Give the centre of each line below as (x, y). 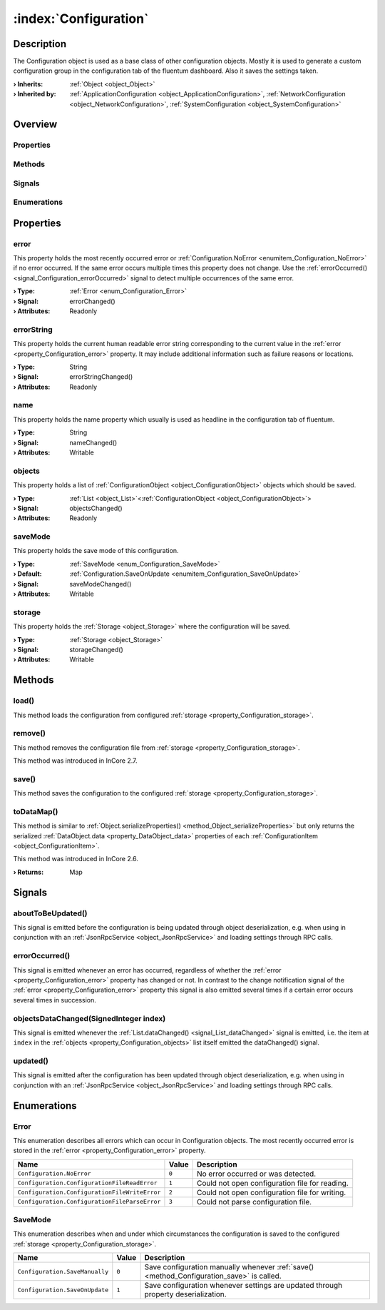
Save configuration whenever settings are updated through (243, 1286)
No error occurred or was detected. (256, 1174)
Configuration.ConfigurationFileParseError (89, 1202)
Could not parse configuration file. (254, 1202)
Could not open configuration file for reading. (272, 1183)
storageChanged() (97, 649)
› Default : (27, 574)
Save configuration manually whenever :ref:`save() (229, 1267)
